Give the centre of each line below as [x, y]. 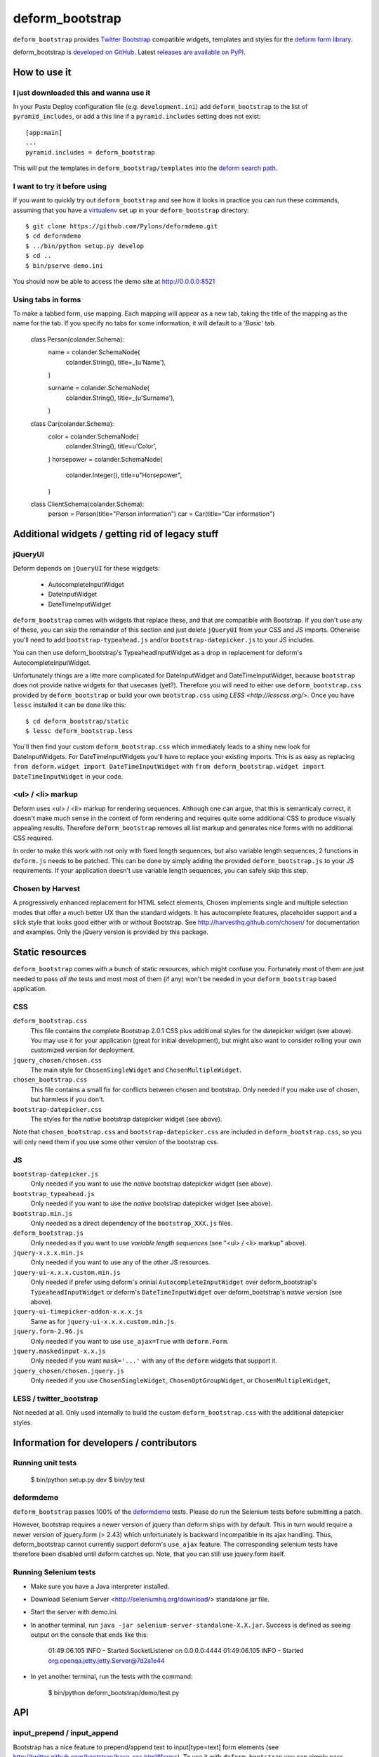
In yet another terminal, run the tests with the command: [112, 1677]
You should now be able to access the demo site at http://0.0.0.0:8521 [114, 281]
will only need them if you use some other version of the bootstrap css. [116, 1141]
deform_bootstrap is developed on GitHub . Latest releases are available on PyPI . [129, 52]
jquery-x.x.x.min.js [48, 1253]
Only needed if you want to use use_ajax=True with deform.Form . [130, 1341]
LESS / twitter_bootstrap [55, 1399]
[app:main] [44, 132]
